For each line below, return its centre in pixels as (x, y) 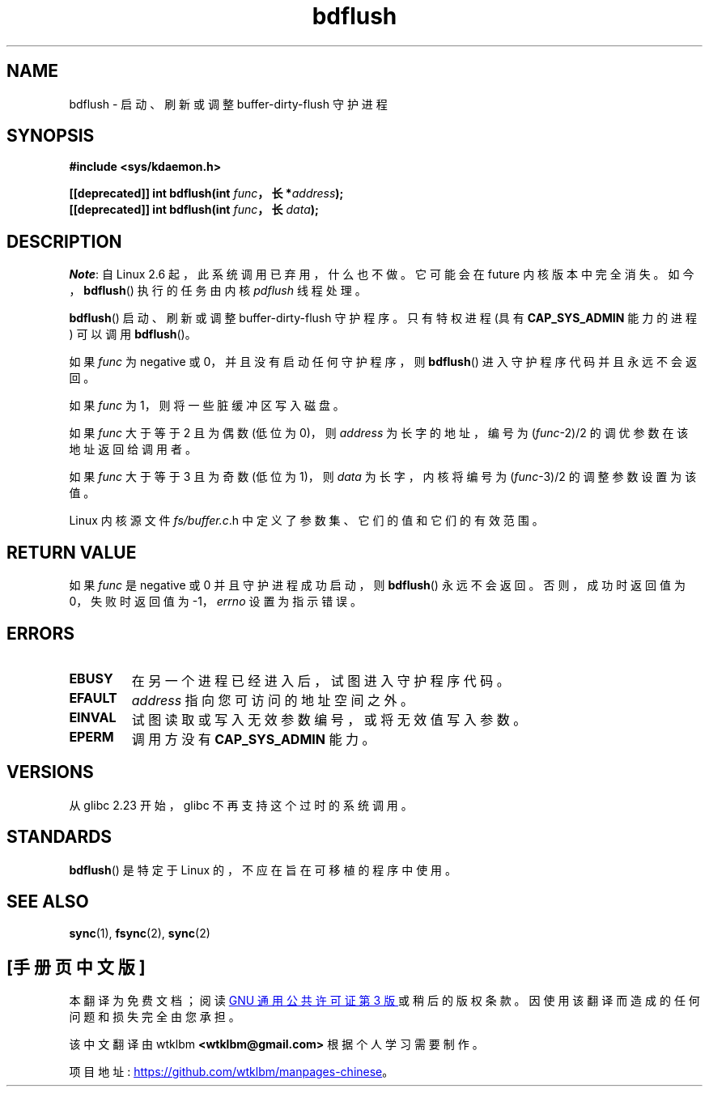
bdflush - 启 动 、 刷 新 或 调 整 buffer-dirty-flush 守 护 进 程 (228, 104)
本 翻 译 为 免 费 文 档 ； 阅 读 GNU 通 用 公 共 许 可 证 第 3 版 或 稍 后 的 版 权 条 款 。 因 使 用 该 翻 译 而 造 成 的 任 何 (384, 1001)
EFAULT (93, 697)
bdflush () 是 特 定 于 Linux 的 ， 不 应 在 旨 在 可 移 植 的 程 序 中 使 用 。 (263, 870)
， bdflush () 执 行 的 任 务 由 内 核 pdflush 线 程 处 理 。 (218, 291)
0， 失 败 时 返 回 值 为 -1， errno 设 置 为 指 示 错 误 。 (216, 602)
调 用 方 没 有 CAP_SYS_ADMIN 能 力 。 (253, 739)
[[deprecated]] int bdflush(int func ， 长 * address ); (206, 194)
